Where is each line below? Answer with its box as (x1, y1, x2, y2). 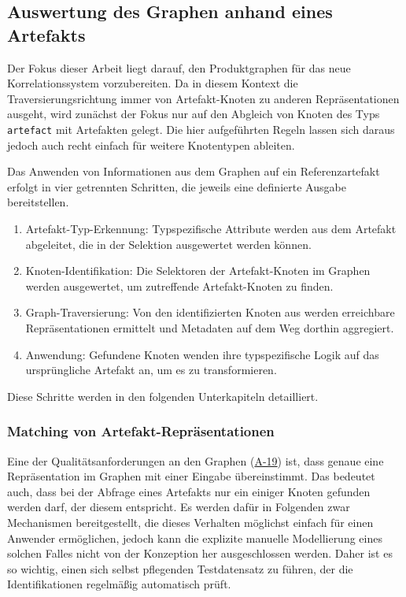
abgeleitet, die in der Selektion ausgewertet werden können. (25, 235, 312, 252)
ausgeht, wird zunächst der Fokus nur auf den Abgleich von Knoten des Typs (7, 106, 380, 122)
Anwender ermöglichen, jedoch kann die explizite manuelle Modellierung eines (7, 529, 382, 546)
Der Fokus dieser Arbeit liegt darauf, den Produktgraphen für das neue (7, 59, 351, 76)
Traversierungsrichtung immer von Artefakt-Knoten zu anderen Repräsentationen (7, 90, 400, 106)
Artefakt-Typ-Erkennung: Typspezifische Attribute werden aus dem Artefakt (25, 221, 397, 236)
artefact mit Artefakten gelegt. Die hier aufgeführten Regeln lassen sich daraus (7, 121, 395, 137)
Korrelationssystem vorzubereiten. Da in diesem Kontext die (7, 75, 298, 91)
